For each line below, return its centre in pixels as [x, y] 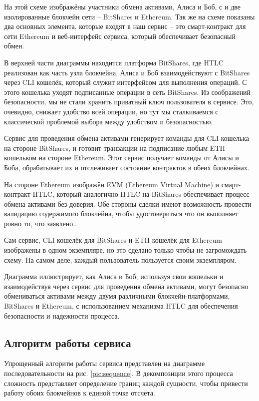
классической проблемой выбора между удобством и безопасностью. [109, 121]
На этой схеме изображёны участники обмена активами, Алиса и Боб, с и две [122, 6]
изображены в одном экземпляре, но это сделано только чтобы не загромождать [126, 250]
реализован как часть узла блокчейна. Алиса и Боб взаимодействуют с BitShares [127, 72]
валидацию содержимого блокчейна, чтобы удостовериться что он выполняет [121, 213]
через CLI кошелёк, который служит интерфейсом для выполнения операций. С [126, 82]
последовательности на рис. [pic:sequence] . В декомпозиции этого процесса [119, 373]
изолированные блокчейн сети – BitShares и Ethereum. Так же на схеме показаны [129, 16]
